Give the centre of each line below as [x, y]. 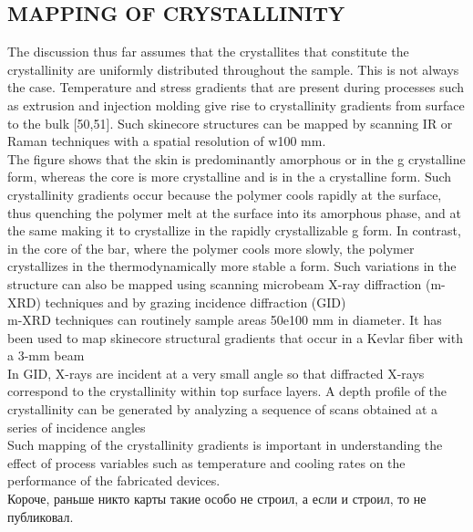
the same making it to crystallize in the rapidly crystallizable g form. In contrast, [234, 230]
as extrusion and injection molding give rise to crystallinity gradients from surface [236, 104]
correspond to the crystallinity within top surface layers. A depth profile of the [227, 391]
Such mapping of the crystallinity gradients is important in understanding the [225, 445]
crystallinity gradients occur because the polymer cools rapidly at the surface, [225, 194]
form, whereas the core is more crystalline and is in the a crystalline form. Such [230, 177]
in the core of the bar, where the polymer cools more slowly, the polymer [211, 248]
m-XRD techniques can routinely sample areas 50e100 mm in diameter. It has [225, 320]
